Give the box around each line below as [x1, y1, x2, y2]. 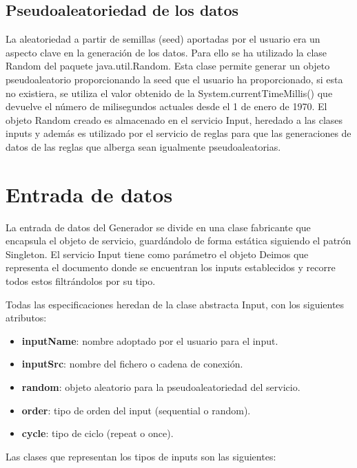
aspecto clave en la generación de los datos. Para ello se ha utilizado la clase [6, 45, 327, 59]
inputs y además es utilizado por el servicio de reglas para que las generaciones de [6, 126, 351, 140]
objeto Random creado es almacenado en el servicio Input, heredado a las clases [6, 112, 343, 127]
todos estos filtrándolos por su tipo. [6, 274, 156, 288]
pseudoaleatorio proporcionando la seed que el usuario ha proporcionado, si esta [6, 72, 343, 86]
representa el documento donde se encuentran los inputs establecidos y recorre [6, 260, 336, 275]
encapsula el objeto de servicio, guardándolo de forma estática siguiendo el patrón [6, 233, 351, 248]
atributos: [6, 310, 47, 325]
